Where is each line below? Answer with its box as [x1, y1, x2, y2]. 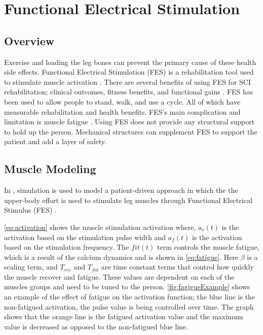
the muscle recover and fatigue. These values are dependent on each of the [4, 271, 235, 282]
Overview [4, 32, 55, 48]
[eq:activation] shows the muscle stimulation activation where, [4, 221, 196, 232]
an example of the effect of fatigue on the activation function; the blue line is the [4, 291, 255, 302]
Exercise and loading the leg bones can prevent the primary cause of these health [4, 56, 256, 67]
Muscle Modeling [4, 161, 96, 177]
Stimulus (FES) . [4, 205, 57, 215]
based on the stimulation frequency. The [4, 242, 129, 252]
